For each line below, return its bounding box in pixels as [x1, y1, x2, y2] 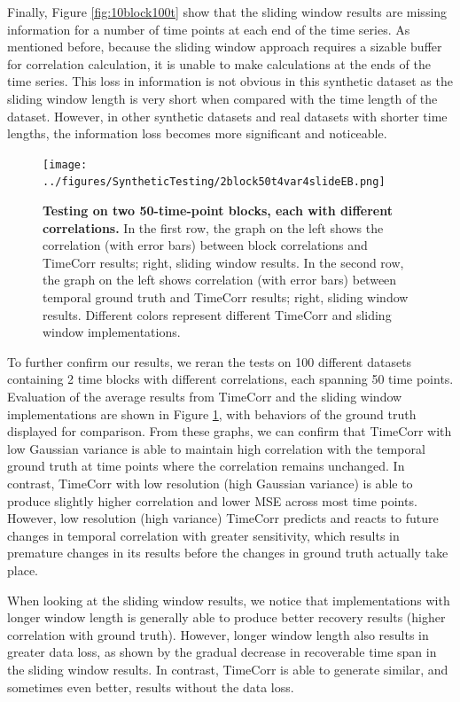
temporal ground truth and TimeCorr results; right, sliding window [43, 288, 409, 307]
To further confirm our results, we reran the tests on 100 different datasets [7, 352, 412, 370]
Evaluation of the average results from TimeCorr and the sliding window [7, 387, 402, 405]
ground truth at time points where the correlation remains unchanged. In [7, 456, 405, 475]
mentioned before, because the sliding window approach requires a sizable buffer [7, 37, 442, 56]
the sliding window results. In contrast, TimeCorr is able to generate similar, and [7, 659, 448, 678]
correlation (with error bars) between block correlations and [43, 236, 368, 254]
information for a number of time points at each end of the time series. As [7, 19, 410, 38]
